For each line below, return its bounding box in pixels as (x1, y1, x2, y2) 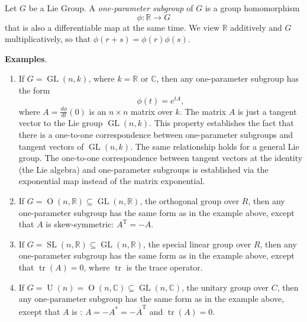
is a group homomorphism (205, 2, 300, 14)
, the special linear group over (143, 237, 251, 250)
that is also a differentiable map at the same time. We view (5, 21, 220, 33)
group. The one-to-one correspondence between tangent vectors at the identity (18, 152, 303, 164)
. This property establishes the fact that (149, 117, 294, 129)
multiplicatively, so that (5, 33, 91, 45)
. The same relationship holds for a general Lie (130, 140, 299, 152)
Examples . (5, 52, 47, 65)
